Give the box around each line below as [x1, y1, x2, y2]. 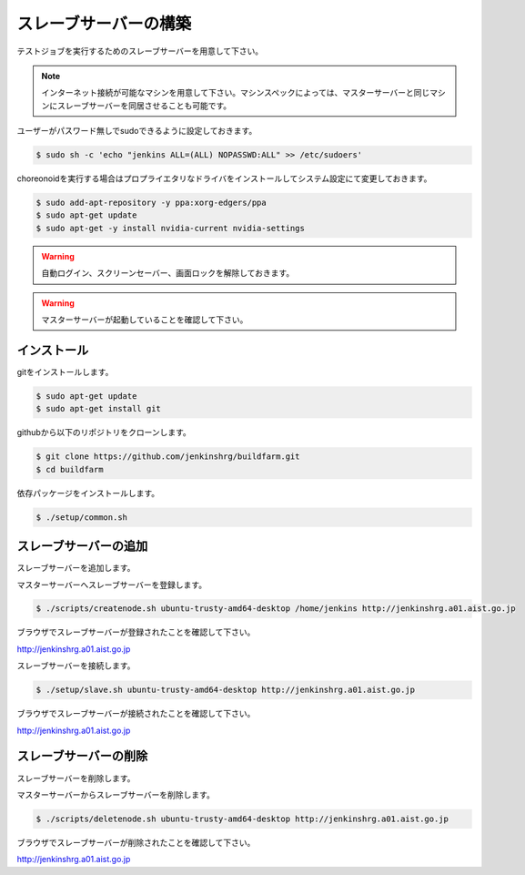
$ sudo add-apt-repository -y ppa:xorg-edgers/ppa [35, 198, 268, 209]
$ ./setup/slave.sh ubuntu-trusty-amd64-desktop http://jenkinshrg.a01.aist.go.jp [35, 685, 416, 696]
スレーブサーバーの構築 [16, 14, 192, 34]
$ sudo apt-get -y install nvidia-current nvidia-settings [35, 223, 305, 233]
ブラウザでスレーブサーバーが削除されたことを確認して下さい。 [16, 837, 256, 848]
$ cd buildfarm [35, 464, 104, 474]
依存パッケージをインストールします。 [16, 487, 160, 498]
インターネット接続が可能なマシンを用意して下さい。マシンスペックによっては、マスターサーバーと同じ [41, 87, 430, 98]
